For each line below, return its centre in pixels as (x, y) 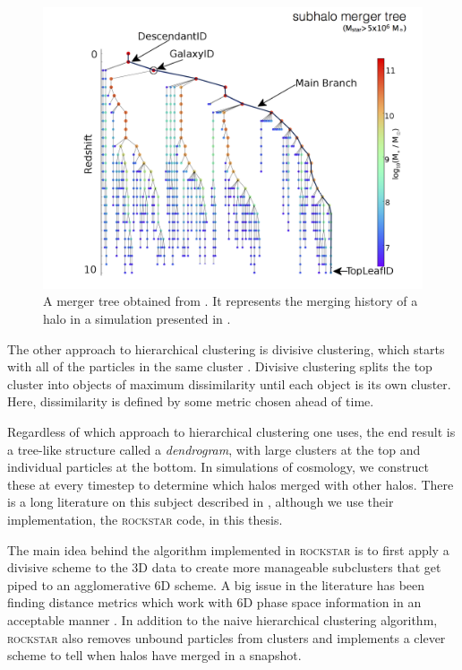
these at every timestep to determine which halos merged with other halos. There (231, 484)
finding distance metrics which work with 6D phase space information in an (214, 602)
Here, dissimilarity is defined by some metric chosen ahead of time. (191, 401)
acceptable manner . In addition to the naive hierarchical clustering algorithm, (222, 619)
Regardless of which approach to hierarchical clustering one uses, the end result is (231, 432)
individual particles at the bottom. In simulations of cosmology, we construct (218, 467)
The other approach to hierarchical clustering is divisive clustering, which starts (226, 348)
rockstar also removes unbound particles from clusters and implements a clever (227, 637)
